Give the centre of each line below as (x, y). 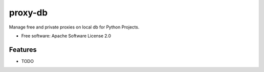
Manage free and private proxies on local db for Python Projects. (74, 27)
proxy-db (28, 13)
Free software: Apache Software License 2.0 (66, 36)
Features (23, 50)
